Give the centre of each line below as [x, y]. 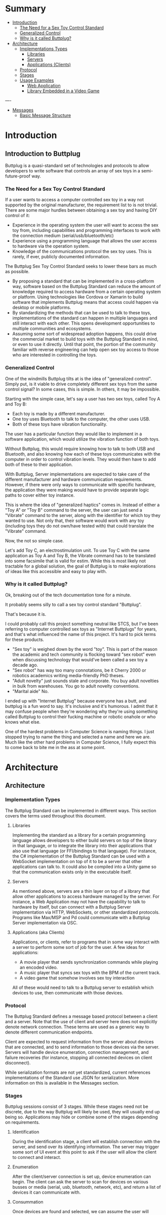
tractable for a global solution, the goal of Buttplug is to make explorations [81, 566]
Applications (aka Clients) [39, 932]
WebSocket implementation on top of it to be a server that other [77, 861]
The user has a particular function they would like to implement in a [74, 434]
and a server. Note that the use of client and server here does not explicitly [81, 1021]
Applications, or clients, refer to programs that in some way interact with [86, 942]
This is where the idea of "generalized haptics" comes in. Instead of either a [82, 505]
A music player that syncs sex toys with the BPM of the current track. [90, 973]
